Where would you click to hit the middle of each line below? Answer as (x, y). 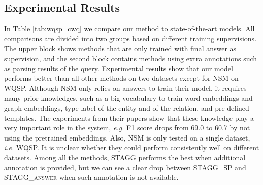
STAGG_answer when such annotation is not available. (91, 177)
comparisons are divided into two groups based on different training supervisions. (130, 38)
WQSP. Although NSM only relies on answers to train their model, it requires (125, 88)
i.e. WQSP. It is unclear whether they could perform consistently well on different (132, 147)
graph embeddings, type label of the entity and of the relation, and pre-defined (127, 107)
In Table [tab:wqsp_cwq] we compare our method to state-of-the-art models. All (129, 29)
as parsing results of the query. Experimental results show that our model (119, 68)
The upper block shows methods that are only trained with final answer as (120, 48)
